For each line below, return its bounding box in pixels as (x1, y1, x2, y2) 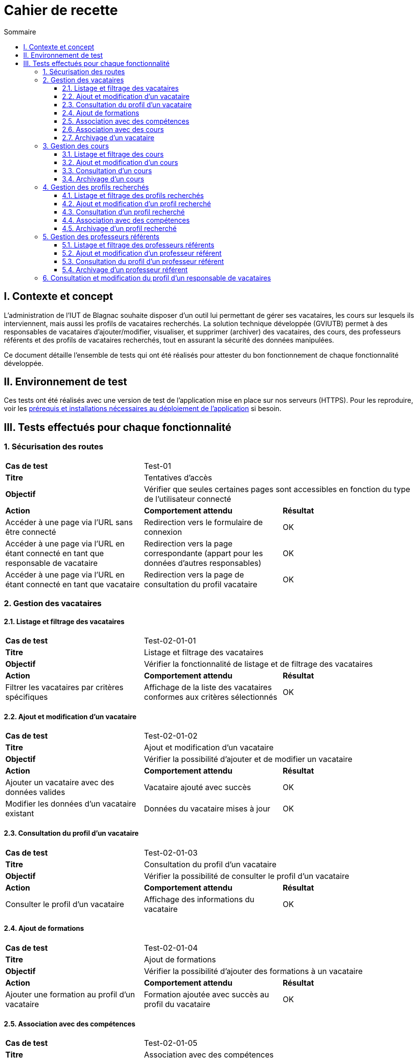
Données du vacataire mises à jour (144, 804, 271, 814)
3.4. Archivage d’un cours (62, 174, 145, 183)
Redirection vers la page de (144, 569, 244, 579)
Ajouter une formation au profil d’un (5, 989, 135, 999)
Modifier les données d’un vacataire (5, 799, 136, 809)
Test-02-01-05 (144, 1038, 197, 1048)
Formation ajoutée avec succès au (144, 989, 269, 999)
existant (5, 809, 34, 819)
